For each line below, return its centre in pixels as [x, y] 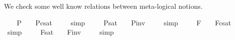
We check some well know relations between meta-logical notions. [103, 6]
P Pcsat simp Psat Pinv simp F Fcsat [124, 22]
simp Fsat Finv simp [61, 32]
